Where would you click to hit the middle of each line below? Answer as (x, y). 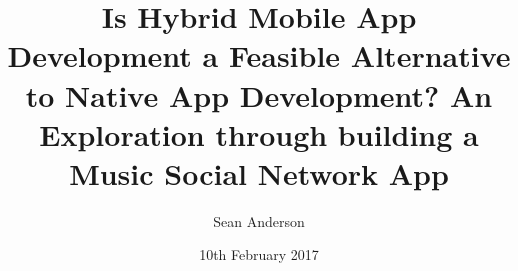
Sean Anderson (259, 220)
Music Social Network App (259, 172)
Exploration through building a (259, 133)
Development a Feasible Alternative (259, 55)
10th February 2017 (259, 254)
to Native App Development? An (259, 94)
